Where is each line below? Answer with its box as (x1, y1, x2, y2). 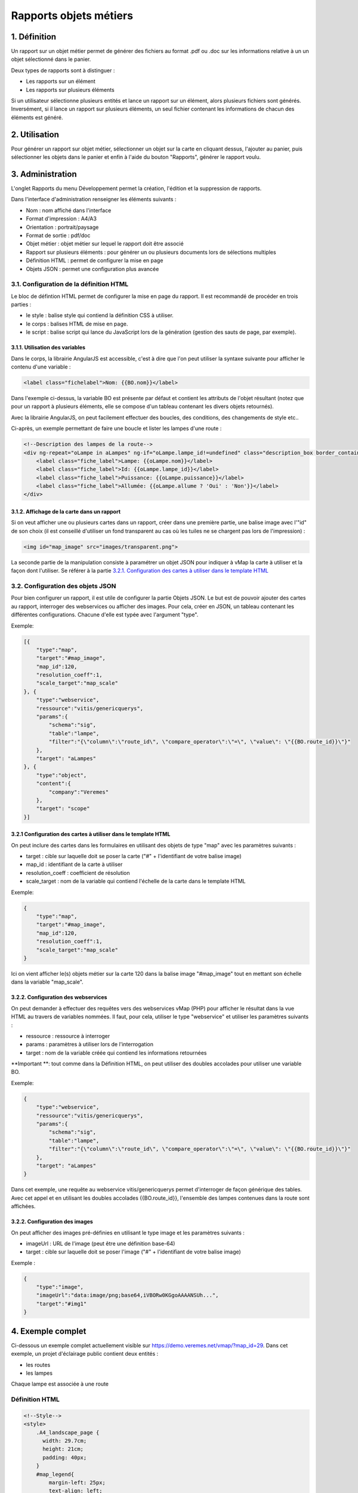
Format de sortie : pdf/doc (26, 232, 91, 239)
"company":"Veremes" (48, 788, 109, 795)
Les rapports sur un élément (26, 78, 95, 85)
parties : (11, 301, 32, 308)
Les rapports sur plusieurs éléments (26, 86, 115, 93)
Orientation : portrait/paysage (26, 223, 99, 231)
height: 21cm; (42, 1446, 84, 1452)
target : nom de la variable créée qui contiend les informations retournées (26, 1049, 207, 1056)
